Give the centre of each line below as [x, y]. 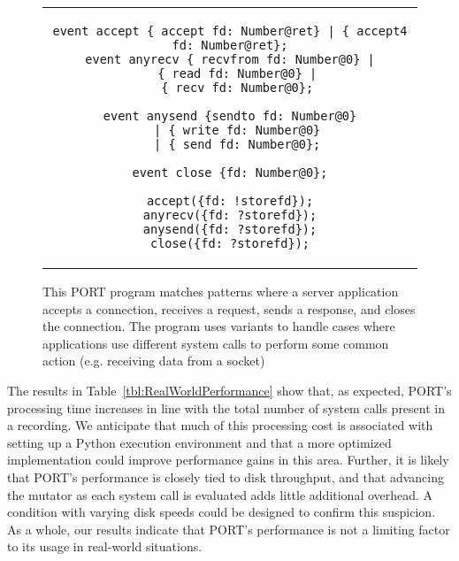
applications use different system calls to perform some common [216, 343]
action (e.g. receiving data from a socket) [154, 361]
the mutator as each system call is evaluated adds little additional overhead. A [220, 494]
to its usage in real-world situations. [105, 546]
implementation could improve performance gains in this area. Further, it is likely [228, 460]
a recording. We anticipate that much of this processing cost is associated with [220, 425]
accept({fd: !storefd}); [230, 201]
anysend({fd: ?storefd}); [230, 229]
